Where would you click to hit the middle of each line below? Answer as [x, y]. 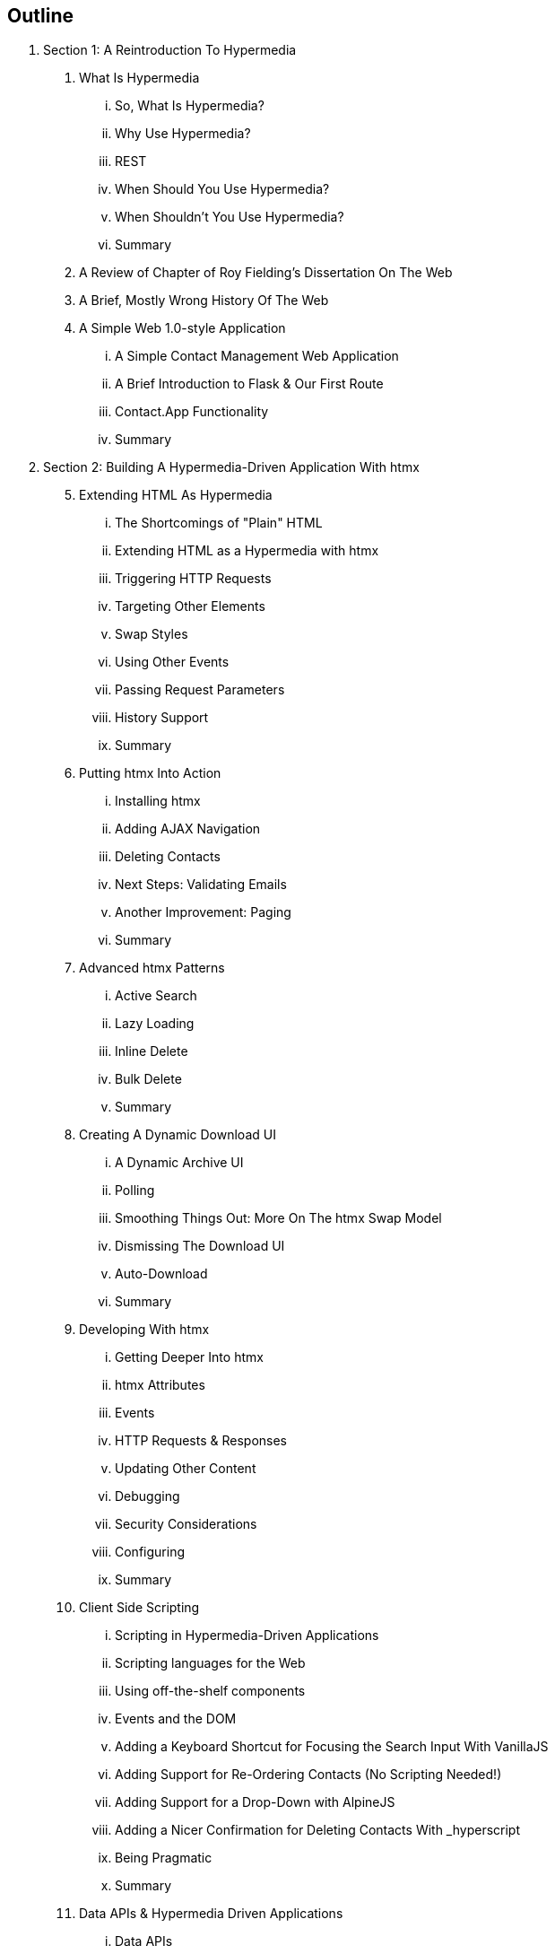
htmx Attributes [160, 1385]
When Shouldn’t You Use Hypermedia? [230, 217]
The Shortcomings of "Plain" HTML [219, 523]
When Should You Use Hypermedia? [222, 189]
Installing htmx [158, 801]
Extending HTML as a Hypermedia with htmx [247, 551]
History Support [162, 718]
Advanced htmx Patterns [152, 968]
